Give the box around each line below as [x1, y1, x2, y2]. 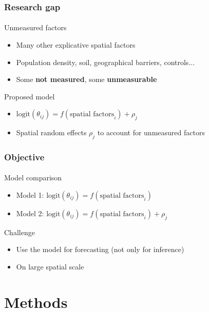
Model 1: [16, 190, 44, 200]
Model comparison [4, 172, 62, 183]
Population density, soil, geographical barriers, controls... [16, 56, 195, 67]
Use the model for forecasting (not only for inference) [16, 244, 184, 255]
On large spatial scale [16, 261, 84, 272]
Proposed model [4, 91, 55, 101]
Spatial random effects [16, 127, 87, 138]
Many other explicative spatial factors [16, 39, 136, 50]
